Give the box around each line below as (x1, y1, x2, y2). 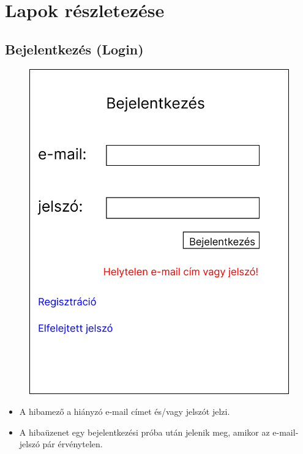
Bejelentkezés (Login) (5, 39, 144, 58)
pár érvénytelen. (42, 437, 103, 450)
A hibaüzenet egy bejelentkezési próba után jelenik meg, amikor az (19, 425, 270, 438)
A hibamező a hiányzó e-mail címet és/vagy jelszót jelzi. (19, 404, 230, 417)
